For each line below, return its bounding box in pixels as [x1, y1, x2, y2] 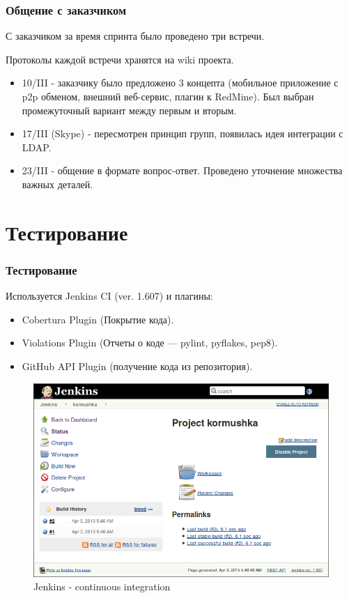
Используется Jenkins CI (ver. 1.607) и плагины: [6, 289, 213, 303]
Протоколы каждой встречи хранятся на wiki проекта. [6, 52, 234, 66]
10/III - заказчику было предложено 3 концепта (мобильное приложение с [22, 75, 339, 90]
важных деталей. [22, 176, 93, 191]
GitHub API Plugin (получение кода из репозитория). [22, 358, 253, 373]
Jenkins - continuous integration [33, 579, 171, 594]
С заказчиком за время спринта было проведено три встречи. [6, 29, 265, 43]
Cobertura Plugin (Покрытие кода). [22, 312, 174, 326]
